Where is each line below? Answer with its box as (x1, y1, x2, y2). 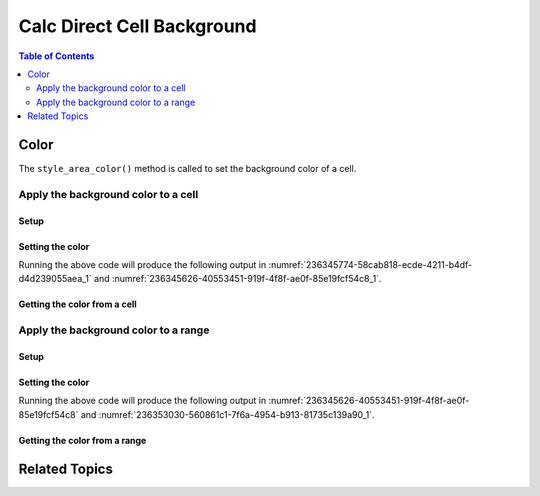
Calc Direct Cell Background (18, 15, 257, 37)
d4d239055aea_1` (18, 273, 92, 285)
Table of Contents (18, 50, 95, 62)
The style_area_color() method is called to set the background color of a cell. (18, 163, 357, 175)
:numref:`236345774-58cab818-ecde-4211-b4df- (268, 258, 473, 270)
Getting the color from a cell (18, 298, 137, 310)
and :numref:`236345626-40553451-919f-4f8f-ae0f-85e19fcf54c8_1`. (93, 273, 382, 285)
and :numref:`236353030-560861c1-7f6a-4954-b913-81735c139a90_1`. (80, 408, 375, 420)
